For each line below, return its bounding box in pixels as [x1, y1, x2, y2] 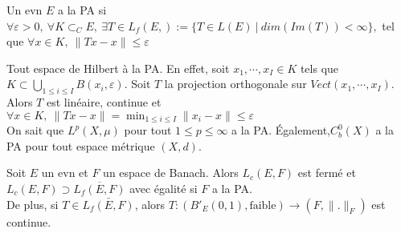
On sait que [6, 122, 64, 139]
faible [249, 199, 276, 211]
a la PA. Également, [231, 122, 330, 139]
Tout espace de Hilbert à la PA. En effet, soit [6, 59, 230, 76]
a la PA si [58, 2, 107, 18]
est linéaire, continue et [46, 94, 162, 110]
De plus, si [6, 195, 59, 212]
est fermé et [297, 164, 356, 181]
